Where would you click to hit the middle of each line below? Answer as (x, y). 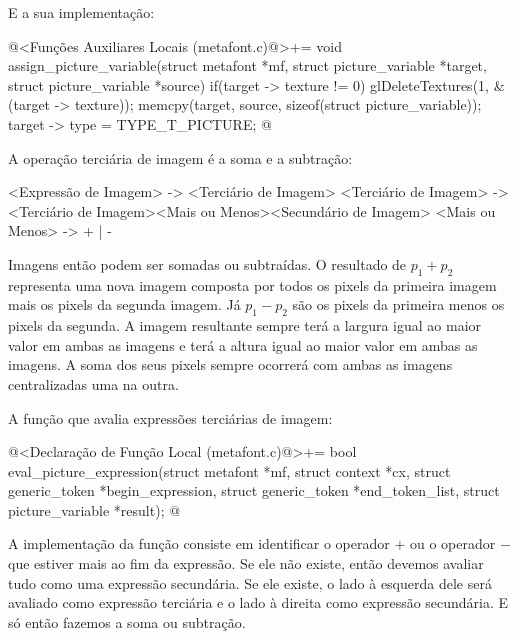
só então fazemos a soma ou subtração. (127, 621)
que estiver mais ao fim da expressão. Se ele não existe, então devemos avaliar (246, 563)
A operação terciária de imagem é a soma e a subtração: (180, 157)
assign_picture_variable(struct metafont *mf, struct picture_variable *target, (247, 65)
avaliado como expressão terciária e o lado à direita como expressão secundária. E (258, 602)
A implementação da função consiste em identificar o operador (199, 543)
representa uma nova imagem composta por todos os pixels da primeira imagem (252, 284)
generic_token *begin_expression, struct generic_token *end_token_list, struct (254, 490)
